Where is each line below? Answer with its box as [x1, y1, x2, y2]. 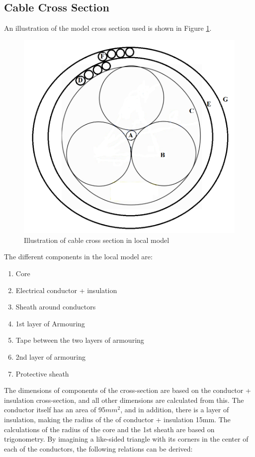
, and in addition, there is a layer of [120, 404, 229, 415]
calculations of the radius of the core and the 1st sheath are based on [4, 424, 215, 434]
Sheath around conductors [15, 302, 96, 312]
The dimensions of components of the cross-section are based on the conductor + [4, 385, 251, 395]
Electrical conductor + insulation [15, 285, 117, 295]
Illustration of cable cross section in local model [24, 234, 170, 245]
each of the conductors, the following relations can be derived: [4, 443, 193, 454]
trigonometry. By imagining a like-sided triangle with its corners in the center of [4, 434, 249, 444]
